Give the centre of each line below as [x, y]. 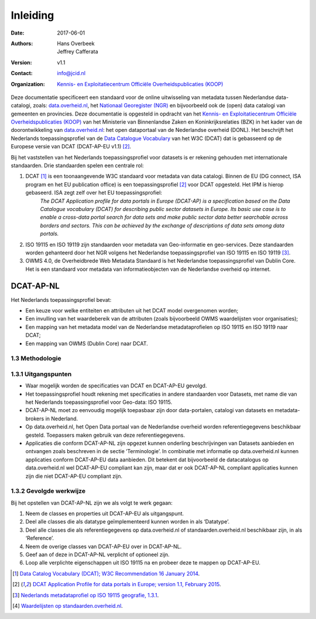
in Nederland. [62, 419]
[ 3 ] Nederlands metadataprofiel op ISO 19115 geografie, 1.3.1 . [86, 595]
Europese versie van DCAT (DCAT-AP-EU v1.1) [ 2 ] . [71, 147]
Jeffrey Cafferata [78, 52]
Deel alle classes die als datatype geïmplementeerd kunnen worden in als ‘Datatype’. [128, 522]
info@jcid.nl [71, 73]
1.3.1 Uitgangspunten [41, 374]
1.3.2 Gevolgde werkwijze [48, 491]
